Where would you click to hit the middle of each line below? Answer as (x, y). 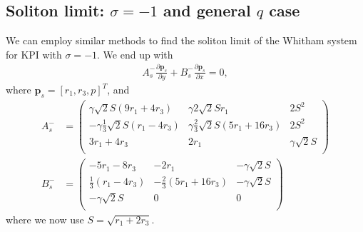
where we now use (45, 219)
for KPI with (34, 54)
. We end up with (135, 54)
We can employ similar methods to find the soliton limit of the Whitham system (181, 40)
